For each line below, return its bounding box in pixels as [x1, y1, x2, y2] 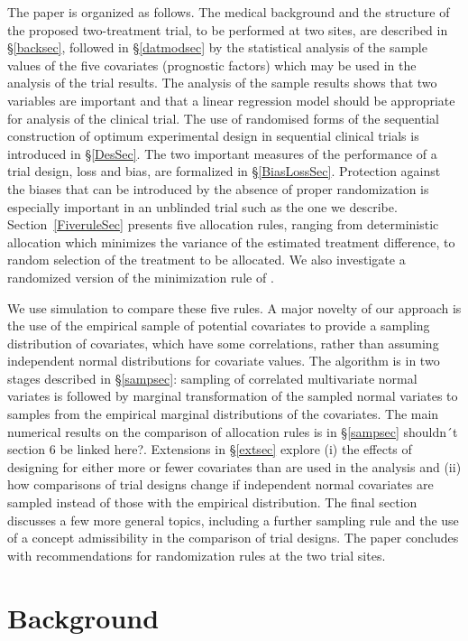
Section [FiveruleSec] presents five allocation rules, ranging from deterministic [7, 215, 439, 234]
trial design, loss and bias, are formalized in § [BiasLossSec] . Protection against [7, 162, 441, 181]
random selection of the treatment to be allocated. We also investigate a [7, 250, 406, 269]
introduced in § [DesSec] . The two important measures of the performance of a [7, 144, 437, 163]
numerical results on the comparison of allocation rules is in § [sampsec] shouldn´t [7, 422, 458, 441]
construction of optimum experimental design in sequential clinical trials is [7, 126, 419, 145]
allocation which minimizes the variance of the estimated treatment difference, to [7, 232, 455, 251]
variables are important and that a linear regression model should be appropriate [7, 90, 455, 109]
